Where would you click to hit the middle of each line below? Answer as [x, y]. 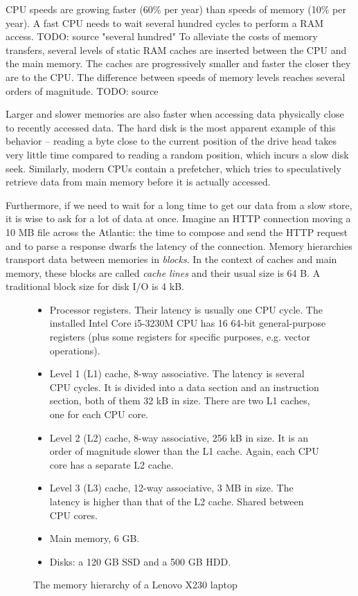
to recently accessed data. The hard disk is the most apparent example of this [171, 127]
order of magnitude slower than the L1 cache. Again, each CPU [184, 451]
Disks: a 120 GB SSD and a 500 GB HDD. [140, 561]
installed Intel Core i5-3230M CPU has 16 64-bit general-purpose [188, 323]
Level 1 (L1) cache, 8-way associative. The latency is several [177, 373]
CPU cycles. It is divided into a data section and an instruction [184, 387]
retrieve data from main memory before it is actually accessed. [138, 182]
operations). [75, 350]
